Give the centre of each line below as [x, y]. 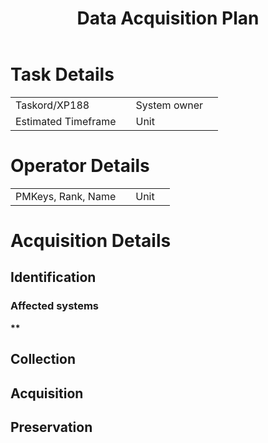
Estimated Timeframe [66, 121]
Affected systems [55, 306]
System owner [169, 105]
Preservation [51, 427]
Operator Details [80, 166]
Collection [43, 359]
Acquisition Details [91, 241]
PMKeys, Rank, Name [66, 196]
